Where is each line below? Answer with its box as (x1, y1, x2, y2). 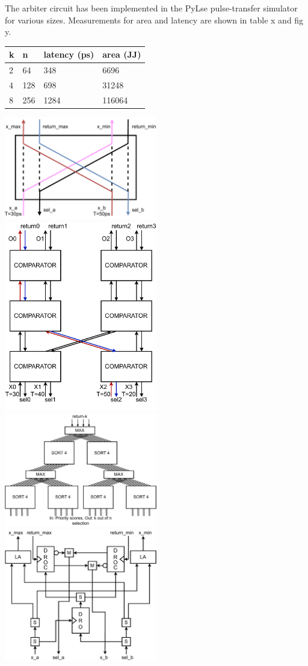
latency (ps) (43, 48, 94, 61)
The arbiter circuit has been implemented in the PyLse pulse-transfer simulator (5, 2, 298, 14)
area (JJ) (102, 48, 141, 61)
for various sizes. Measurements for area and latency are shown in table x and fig (5, 13, 304, 26)
